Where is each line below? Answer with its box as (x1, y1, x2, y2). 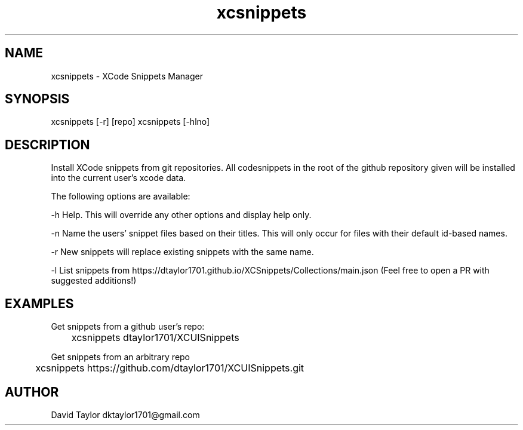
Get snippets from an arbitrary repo (51, 352, 190, 363)
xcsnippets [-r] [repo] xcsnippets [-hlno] (51, 116, 210, 127)
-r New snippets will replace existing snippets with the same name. (51, 247, 314, 257)
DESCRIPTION (5, 137, 90, 152)
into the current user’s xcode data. (51, 173, 186, 183)
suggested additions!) (51, 275, 137, 286)
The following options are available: (51, 191, 190, 202)
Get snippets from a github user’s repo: (51, 321, 205, 332)
